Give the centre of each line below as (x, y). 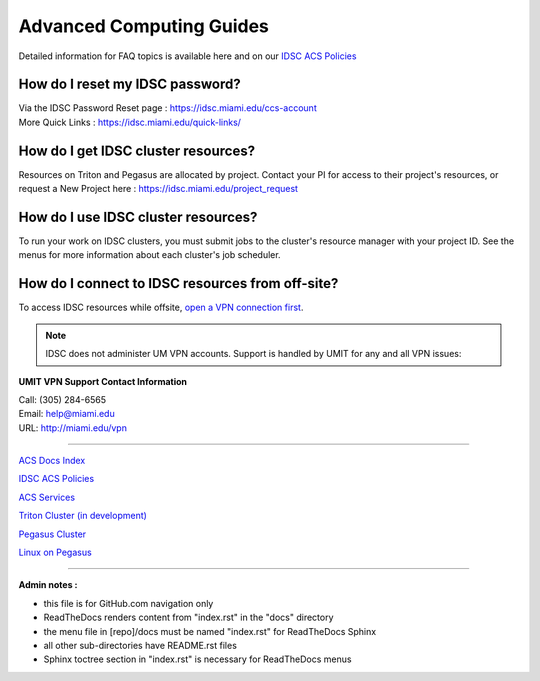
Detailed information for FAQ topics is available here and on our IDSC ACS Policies (187, 56)
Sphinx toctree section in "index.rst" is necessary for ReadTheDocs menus (197, 659)
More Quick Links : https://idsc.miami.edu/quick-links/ (130, 122)
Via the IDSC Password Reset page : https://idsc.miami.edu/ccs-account (167, 108)
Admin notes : (48, 585)
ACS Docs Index (52, 461)
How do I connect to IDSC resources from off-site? (178, 283)
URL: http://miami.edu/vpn (72, 427)
